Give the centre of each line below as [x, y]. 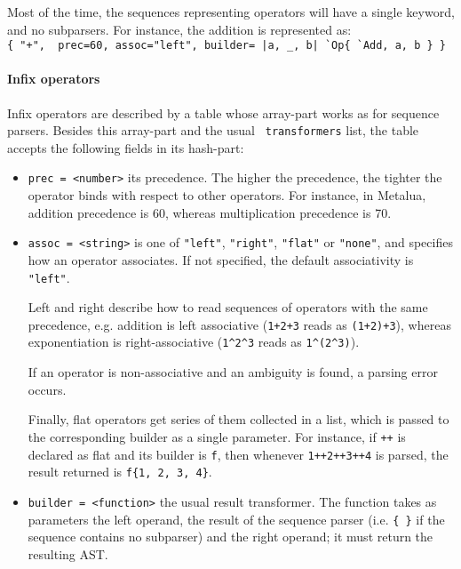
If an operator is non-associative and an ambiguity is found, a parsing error [233, 372]
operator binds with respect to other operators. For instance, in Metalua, [227, 195]
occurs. [47, 389]
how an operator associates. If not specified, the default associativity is [221, 259]
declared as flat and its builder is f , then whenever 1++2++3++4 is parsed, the [238, 454]
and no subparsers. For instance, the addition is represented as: [179, 29]
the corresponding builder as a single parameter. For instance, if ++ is [217, 436]
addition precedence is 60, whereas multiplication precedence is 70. [210, 212]
